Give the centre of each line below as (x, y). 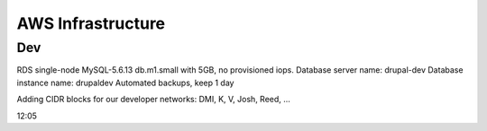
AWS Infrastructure (91, 23)
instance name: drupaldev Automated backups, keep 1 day (125, 83)
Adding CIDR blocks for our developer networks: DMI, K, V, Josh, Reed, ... (153, 100)
